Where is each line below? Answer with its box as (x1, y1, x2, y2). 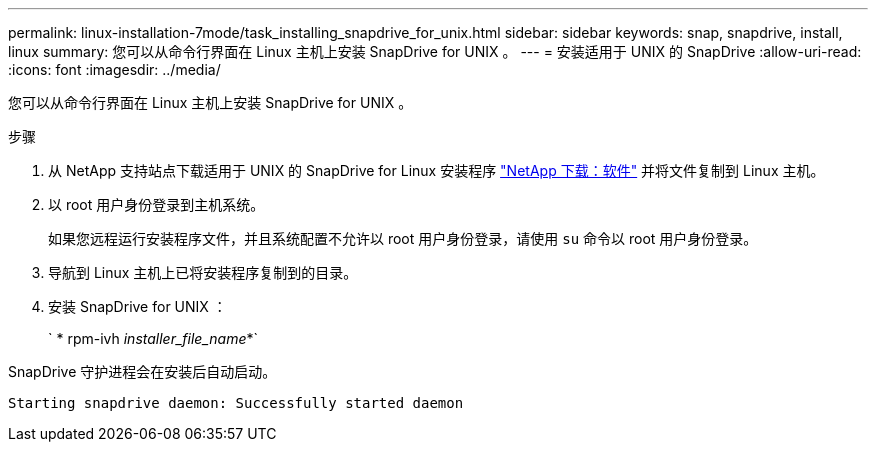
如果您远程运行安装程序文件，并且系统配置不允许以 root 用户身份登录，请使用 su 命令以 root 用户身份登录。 (48, 230, 758, 247)
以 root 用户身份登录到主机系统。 (48, 196, 265, 213)
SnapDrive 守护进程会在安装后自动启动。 (8, 363, 277, 380)
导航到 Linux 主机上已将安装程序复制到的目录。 (48, 264, 358, 281)
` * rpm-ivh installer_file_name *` (48, 330, 258, 347)
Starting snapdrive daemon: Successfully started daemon (8, 395, 464, 411)
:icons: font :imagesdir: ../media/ (8, 61, 221, 78)
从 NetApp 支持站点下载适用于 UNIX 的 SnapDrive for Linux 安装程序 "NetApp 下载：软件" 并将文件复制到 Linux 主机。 (48, 162, 825, 179)
